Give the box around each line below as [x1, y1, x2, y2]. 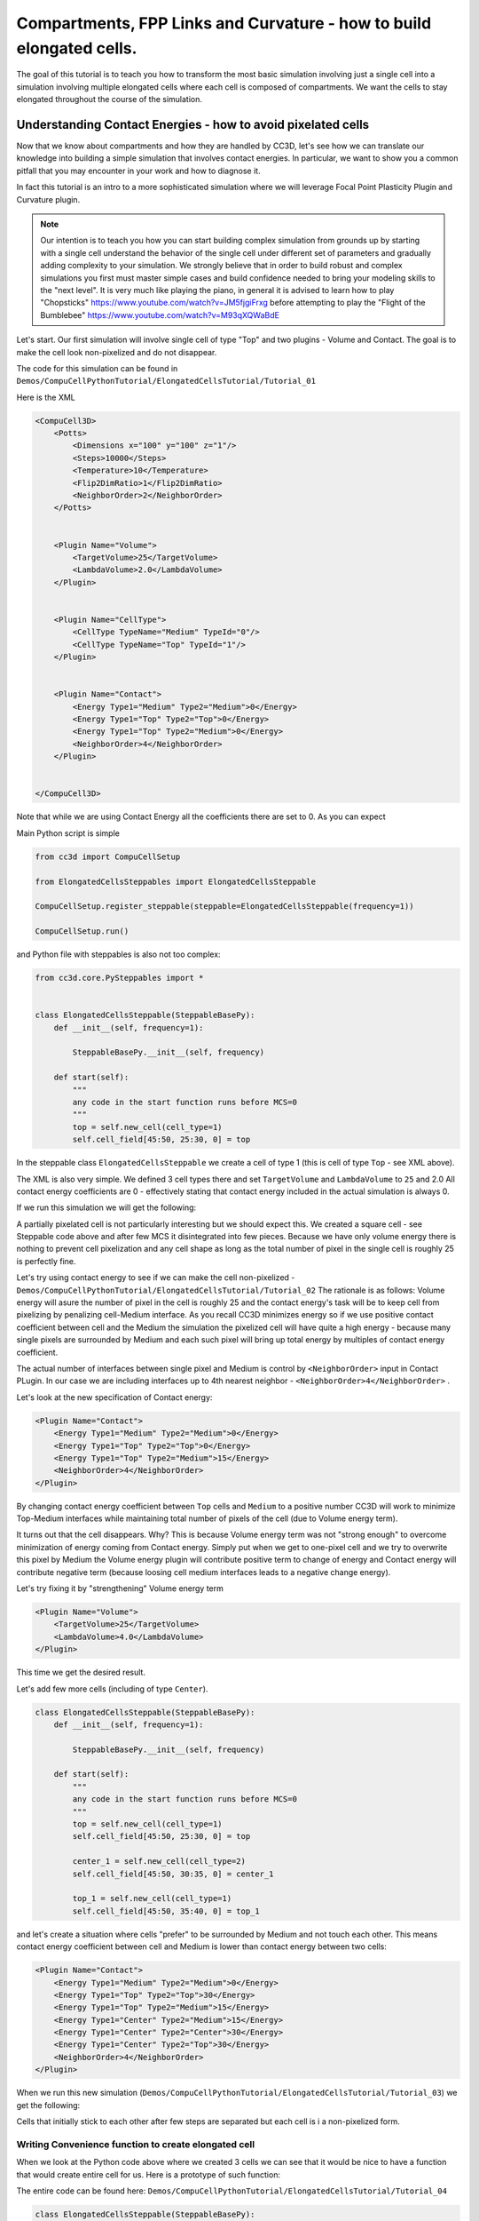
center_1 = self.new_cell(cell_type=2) [72, 1857, 246, 1867]
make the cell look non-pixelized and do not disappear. [16, 346, 217, 357]
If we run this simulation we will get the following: [16, 1202, 197, 1213]
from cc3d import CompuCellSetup [35, 851, 181, 862]
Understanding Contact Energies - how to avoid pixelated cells [16, 116, 370, 132]
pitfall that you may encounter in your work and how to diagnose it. [16, 165, 261, 176]
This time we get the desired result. [16, 1667, 146, 1678]
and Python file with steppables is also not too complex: [16, 949, 221, 959]
